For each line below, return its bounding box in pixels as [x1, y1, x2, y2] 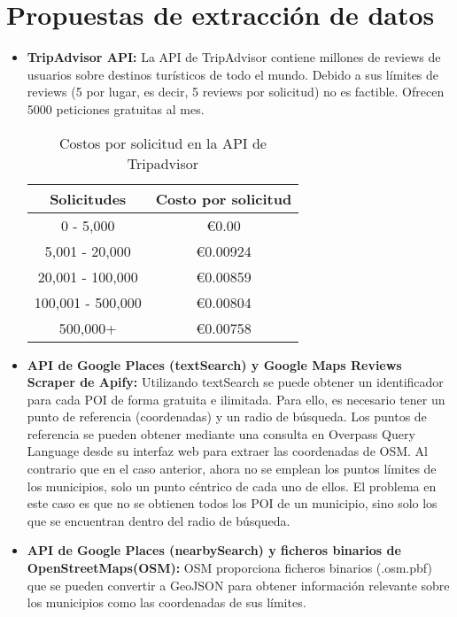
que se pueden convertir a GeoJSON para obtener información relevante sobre [27, 575, 450, 594]
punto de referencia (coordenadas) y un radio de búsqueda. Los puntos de [27, 407, 427, 426]
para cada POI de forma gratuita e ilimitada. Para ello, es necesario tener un [27, 389, 445, 408]
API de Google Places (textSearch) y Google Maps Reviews [27, 355, 402, 374]
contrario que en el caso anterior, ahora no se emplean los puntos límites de [27, 459, 437, 478]
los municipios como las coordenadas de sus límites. [27, 593, 306, 612]
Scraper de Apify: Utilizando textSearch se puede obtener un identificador [27, 373, 444, 391]
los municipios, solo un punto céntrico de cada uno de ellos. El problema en [27, 476, 437, 495]
